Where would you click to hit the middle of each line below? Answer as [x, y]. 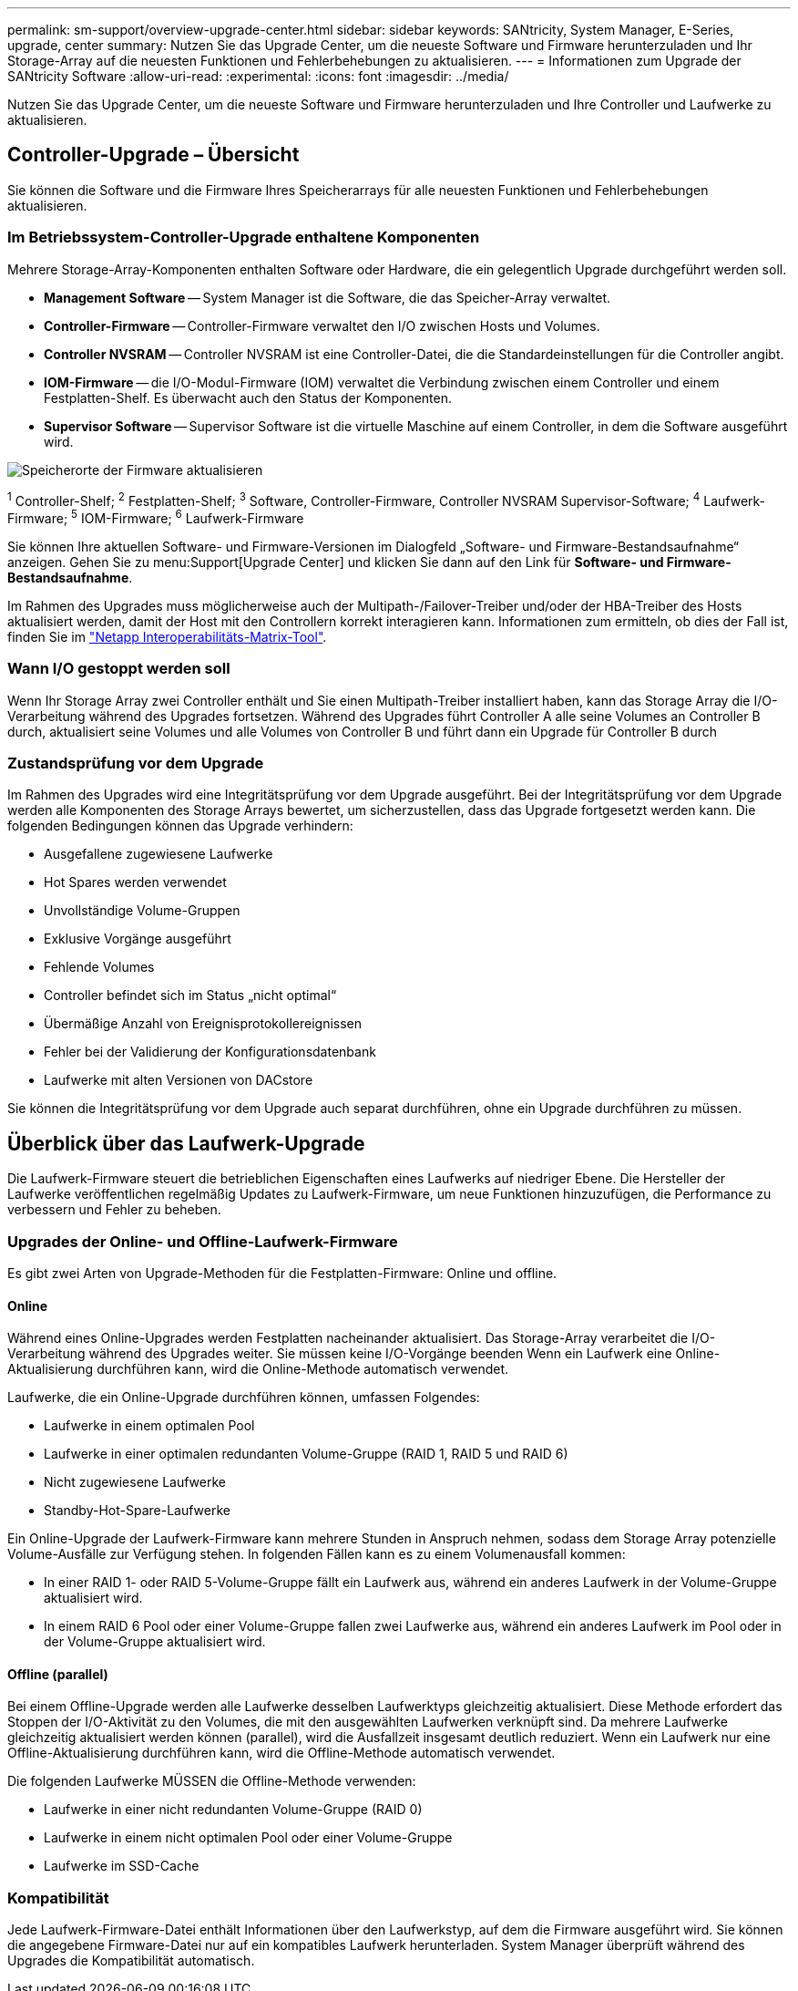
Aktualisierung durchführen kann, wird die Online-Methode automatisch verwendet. [258, 1369]
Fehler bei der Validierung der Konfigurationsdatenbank [210, 1052]
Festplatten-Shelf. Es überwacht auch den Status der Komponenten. [248, 397]
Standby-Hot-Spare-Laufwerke [137, 1511]
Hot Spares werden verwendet [135, 882]
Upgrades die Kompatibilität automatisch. [131, 1961]
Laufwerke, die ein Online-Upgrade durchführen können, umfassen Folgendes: [244, 1398]
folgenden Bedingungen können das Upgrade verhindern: [180, 826]
